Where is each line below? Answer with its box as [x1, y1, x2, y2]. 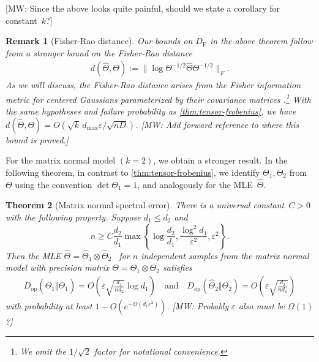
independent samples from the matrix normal [141, 249, 309, 262]
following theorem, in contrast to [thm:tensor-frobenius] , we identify [6, 166, 260, 179]
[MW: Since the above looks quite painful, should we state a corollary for [6, 2, 280, 14]
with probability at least [6, 300, 92, 312]
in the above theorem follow [210, 34, 313, 47]
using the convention [15, 178, 92, 190]
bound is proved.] [6, 133, 69, 146]
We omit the [20, 344, 66, 357]
